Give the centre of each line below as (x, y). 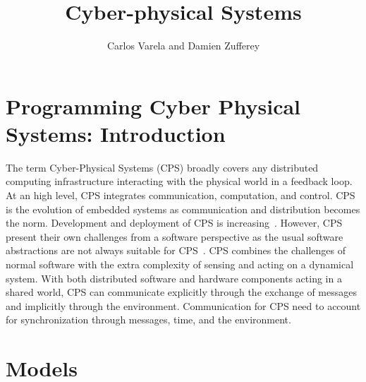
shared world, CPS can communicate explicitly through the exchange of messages (181, 292)
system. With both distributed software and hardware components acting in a (174, 278)
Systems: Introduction (116, 133)
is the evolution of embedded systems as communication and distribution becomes (183, 209)
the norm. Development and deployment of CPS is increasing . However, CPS (174, 223)
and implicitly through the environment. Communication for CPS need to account (183, 305)
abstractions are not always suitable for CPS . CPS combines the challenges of (176, 250)
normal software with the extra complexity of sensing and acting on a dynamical (180, 264)
